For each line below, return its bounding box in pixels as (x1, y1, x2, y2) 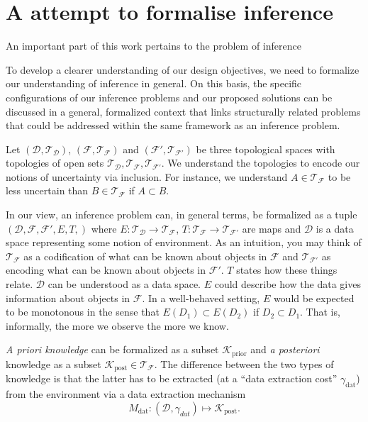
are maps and (242, 221, 301, 235)
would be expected (273, 290, 355, 305)
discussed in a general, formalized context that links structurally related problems (6, 104, 361, 118)
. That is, (300, 304, 340, 319)
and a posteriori (250, 342, 320, 357)
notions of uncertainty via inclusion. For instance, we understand (6, 169, 288, 184)
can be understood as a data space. (48, 277, 201, 291)
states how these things (236, 262, 338, 277)
